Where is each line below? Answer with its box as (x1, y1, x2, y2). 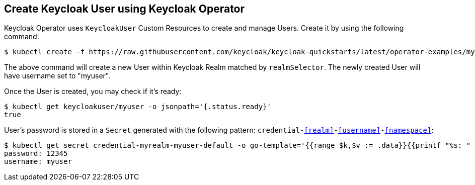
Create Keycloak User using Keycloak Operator (4, 3, 245, 15)
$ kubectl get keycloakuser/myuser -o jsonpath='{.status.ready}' (4, 103, 272, 111)
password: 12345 (4, 149, 68, 158)
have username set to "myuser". (4, 71, 111, 80)
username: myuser (4, 157, 72, 166)
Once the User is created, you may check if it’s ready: (4, 87, 182, 96)
